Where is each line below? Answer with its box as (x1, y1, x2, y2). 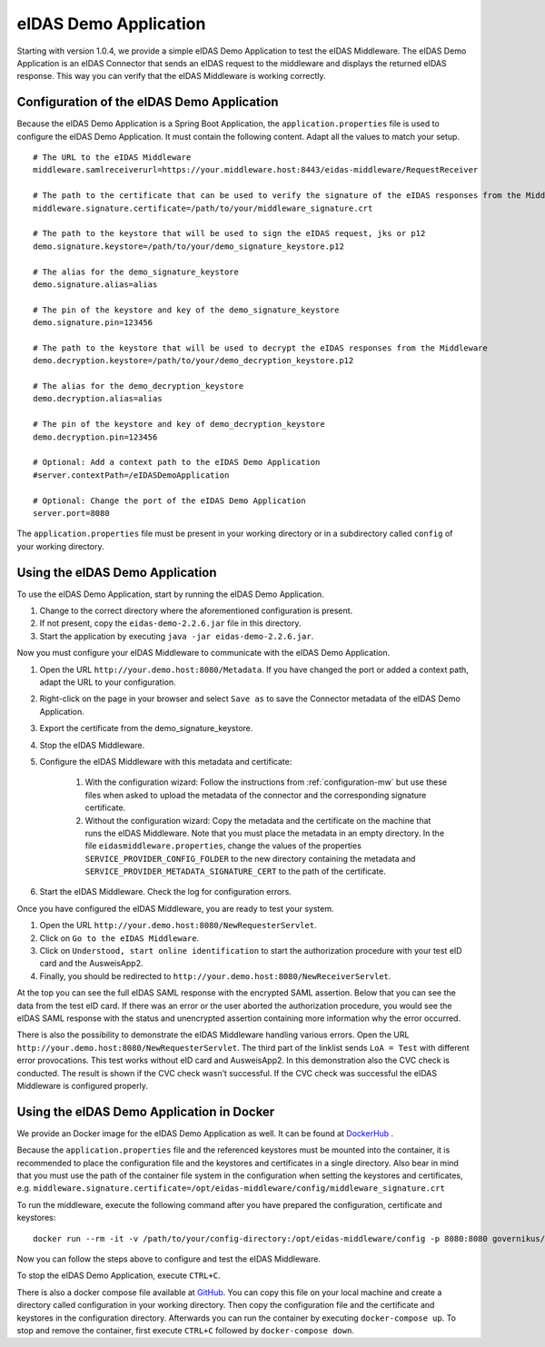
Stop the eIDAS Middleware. (39, 739, 145, 750)
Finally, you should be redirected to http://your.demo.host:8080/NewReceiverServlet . (39, 970, 391, 981)
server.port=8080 (33, 508, 110, 518)
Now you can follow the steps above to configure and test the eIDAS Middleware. (16, 1253, 322, 1264)
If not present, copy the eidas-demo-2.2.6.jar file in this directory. (39, 618, 302, 629)
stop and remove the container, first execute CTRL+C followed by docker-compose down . (16, 1324, 354, 1335)
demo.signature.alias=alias (33, 279, 158, 290)
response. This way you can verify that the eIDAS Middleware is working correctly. (16, 71, 326, 82)
